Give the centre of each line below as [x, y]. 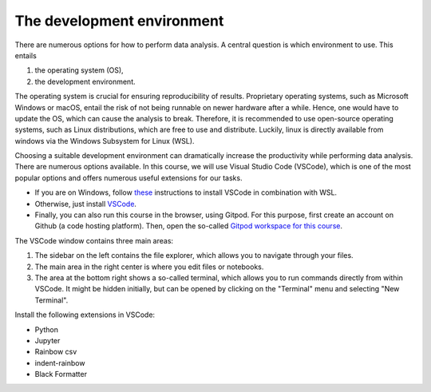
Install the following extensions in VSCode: [85, 315]
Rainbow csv [56, 352]
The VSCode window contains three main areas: [94, 240]
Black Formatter [61, 374]
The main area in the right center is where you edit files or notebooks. [149, 267]
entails [26, 55]
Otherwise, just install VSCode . [86, 204]
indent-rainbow [60, 362]
